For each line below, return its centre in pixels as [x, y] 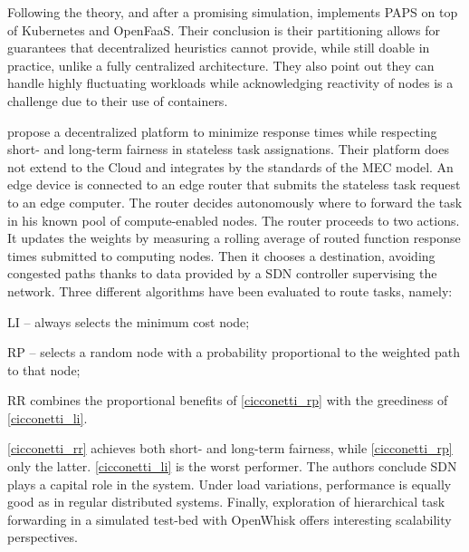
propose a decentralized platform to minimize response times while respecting [222, 131]
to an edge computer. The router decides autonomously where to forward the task [235, 202]
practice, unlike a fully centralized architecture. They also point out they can [221, 65]
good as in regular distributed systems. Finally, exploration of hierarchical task [226, 502]
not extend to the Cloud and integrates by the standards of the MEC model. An [230, 166]
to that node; [44, 369]
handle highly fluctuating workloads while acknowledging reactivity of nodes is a [230, 83]
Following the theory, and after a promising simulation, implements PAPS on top [233, 12]
